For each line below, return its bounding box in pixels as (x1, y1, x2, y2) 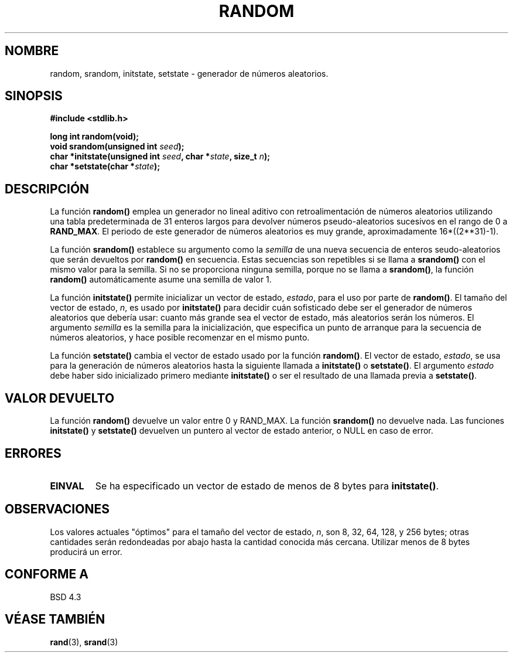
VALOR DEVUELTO (5, 390, 115, 406)
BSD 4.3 (50, 591, 81, 602)
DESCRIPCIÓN (5, 181, 90, 196)
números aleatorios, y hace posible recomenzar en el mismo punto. (50, 332, 310, 343)
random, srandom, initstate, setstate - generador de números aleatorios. (50, 68, 329, 79)
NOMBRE (5, 43, 59, 59)
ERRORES (5, 445, 61, 461)
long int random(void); (50, 131, 139, 142)
